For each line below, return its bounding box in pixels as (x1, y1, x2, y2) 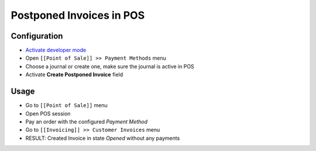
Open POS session (25, 110, 71, 117)
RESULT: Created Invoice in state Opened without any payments (25, 135, 180, 142)
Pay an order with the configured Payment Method (25, 118, 148, 125)
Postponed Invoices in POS (11, 9, 145, 22)
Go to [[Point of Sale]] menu (25, 102, 108, 109)
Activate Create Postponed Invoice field (25, 71, 123, 78)
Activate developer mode (25, 47, 87, 54)
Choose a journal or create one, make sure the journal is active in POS (25, 63, 194, 70)
